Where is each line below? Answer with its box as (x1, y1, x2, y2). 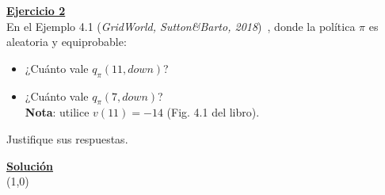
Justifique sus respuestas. (6, 130, 128, 147)
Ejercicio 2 (6, 2, 66, 18)
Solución (6, 157, 54, 174)
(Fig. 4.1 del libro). (166, 104, 260, 120)
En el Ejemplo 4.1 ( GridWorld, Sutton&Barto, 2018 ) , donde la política (6, 17, 356, 34)
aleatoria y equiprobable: (6, 33, 127, 50)
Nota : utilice (25, 104, 90, 120)
